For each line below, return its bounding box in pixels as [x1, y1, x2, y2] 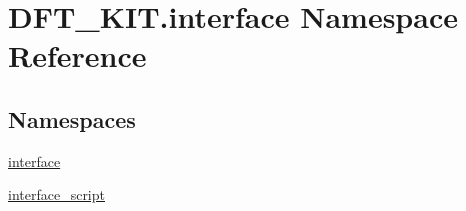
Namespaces [8, 103, 136, 134]
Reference [8, 35, 147, 76]
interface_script [8, 184, 105, 205]
